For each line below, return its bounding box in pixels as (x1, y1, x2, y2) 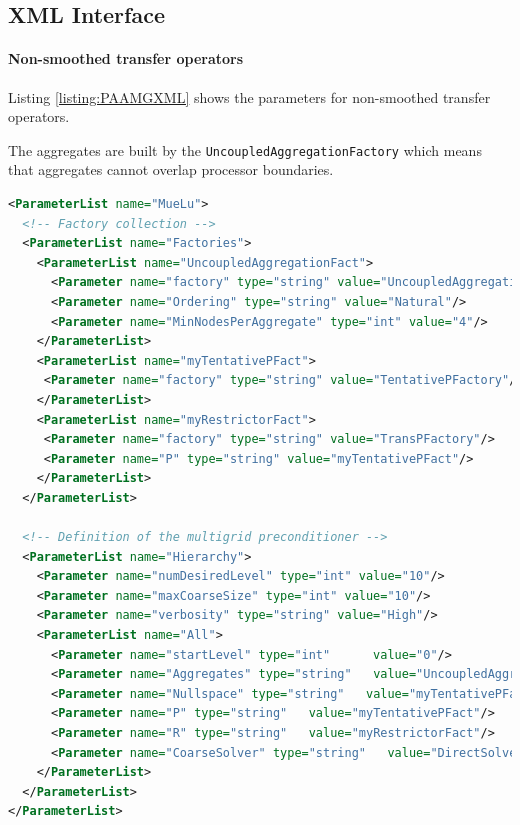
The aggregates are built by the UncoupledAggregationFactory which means (8, 139, 482, 160)
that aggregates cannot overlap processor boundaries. (8, 159, 334, 180)
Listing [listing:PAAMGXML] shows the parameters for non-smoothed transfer (8, 86, 491, 107)
